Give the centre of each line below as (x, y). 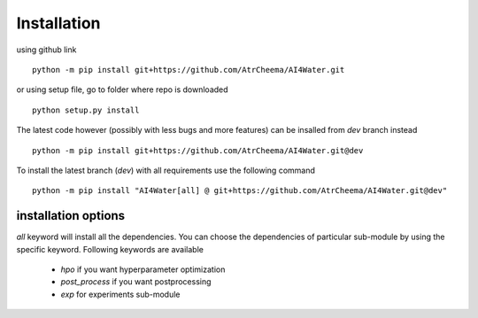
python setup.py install (86, 110)
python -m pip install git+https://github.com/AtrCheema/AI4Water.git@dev (198, 150)
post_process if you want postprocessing (136, 282)
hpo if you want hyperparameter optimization (143, 269)
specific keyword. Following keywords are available (110, 249)
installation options (71, 216)
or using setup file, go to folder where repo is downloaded (123, 89)
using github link (46, 50)
